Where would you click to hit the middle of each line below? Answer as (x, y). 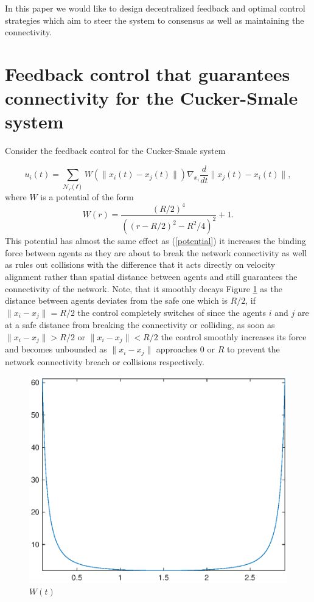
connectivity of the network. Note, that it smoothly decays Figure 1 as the (144, 288)
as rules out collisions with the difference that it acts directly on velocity (140, 264)
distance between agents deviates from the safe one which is (116, 300)
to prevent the (253, 349)
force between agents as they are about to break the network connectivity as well (156, 252)
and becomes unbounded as (56, 349)
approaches (177, 349)
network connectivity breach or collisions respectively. (105, 361)
